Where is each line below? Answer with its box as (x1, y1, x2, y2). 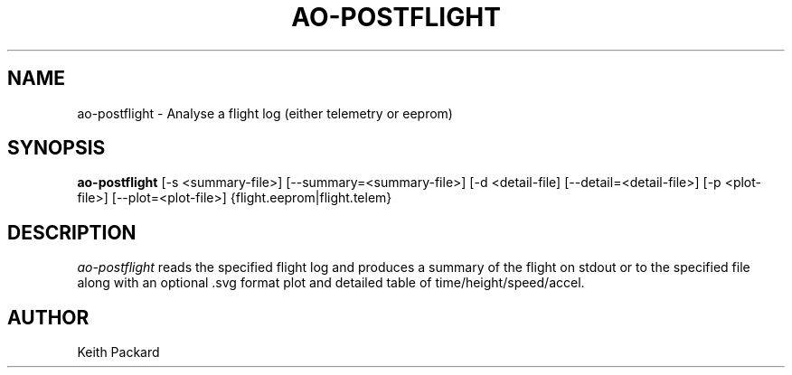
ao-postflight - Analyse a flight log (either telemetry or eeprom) (77, 105, 453, 121)
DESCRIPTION (7, 220, 137, 244)
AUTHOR (7, 305, 90, 329)
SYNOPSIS (7, 136, 106, 160)
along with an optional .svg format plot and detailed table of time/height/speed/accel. (77, 275, 585, 291)
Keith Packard (77, 344, 160, 361)
